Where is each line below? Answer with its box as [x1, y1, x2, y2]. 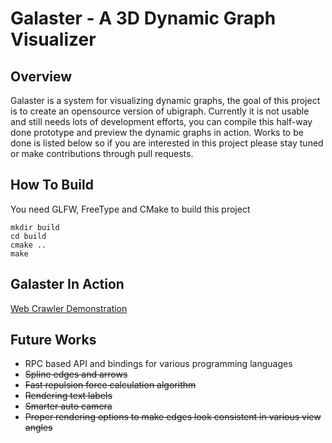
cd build [10, 231, 47, 241]
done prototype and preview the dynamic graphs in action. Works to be [10, 127, 304, 138]
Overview [10, 68, 73, 85]
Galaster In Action [10, 276, 125, 293]
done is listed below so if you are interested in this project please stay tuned [10, 137, 324, 149]
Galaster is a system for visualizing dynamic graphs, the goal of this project [10, 95, 321, 106]
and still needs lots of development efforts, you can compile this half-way [10, 116, 313, 127]
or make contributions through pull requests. [10, 148, 194, 159]
